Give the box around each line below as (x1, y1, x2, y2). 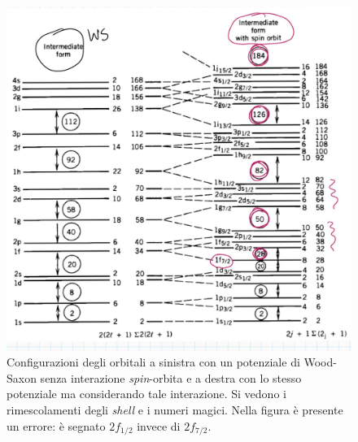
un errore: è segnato (7, 417, 106, 434)
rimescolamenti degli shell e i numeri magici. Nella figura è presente (7, 401, 343, 418)
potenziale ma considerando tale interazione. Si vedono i (7, 385, 286, 402)
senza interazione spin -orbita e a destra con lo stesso (40, 369, 302, 386)
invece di (137, 417, 181, 434)
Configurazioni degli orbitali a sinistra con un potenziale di (7, 353, 300, 370)
